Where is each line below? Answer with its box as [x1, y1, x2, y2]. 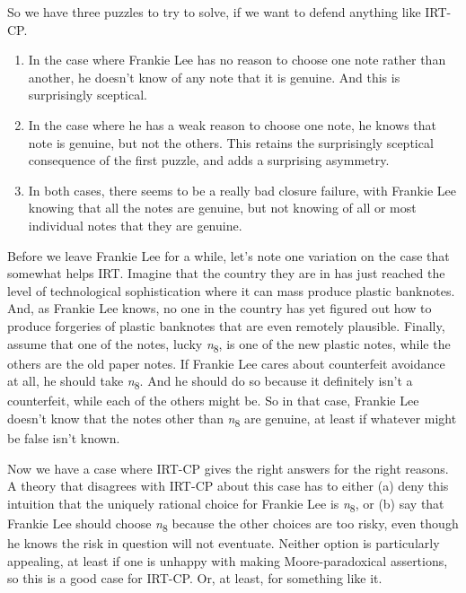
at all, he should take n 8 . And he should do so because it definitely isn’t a [7, 371, 413, 393]
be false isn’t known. [7, 429, 120, 448]
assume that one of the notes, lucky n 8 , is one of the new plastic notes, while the [7, 334, 451, 355]
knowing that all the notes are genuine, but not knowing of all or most [28, 198, 417, 217]
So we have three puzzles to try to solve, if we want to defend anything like [7, 3, 421, 21]
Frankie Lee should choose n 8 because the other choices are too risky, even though [7, 513, 459, 535]
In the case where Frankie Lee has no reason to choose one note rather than [28, 50, 446, 69]
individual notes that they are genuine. [28, 215, 242, 234]
